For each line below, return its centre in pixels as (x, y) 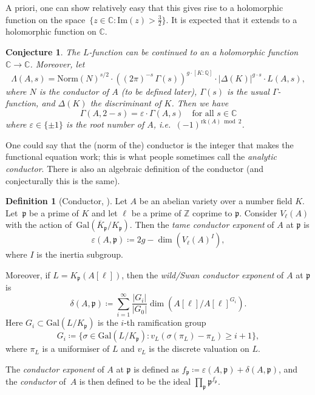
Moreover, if (28, 275)
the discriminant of (126, 103)
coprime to (212, 212)
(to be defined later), (159, 91)
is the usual (248, 91)
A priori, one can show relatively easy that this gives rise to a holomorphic (144, 7)
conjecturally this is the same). (63, 180)
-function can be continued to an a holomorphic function (194, 52)
